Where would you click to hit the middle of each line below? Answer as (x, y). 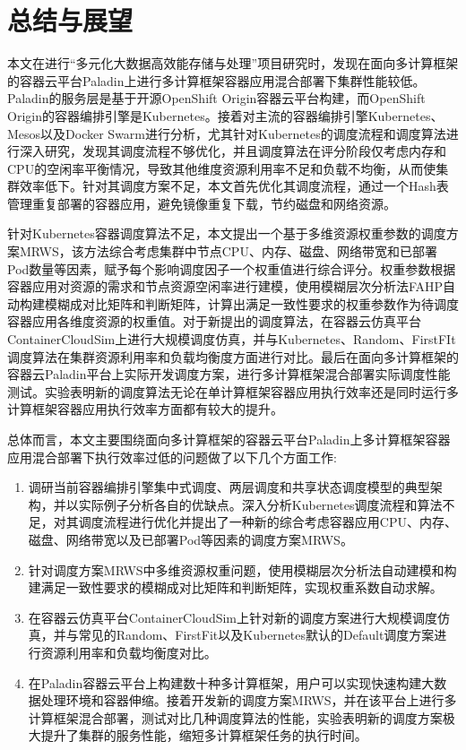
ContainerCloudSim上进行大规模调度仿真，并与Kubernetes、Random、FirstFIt (232, 339)
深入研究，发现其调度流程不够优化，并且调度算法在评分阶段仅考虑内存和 (233, 151)
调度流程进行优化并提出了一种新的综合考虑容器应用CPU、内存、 (268, 522)
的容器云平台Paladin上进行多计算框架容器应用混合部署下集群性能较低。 (216, 80)
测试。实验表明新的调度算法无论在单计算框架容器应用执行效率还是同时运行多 (233, 391)
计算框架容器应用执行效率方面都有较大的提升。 (145, 409)
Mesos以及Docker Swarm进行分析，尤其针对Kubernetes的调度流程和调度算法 (227, 133)
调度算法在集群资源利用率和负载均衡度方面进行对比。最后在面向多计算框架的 (233, 356)
